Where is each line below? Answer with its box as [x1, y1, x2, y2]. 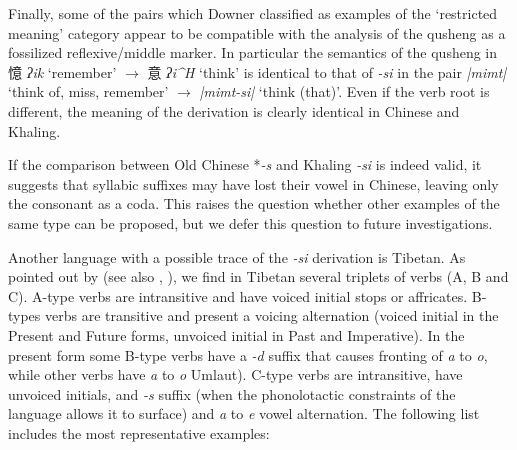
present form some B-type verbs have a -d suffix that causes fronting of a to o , [8, 344, 488, 365]
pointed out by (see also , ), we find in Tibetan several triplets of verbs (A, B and [8, 266, 509, 287]
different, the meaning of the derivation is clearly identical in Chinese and [8, 100, 460, 121]
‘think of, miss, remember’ [8, 81, 169, 102]
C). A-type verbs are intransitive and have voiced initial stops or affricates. [8, 285, 468, 306]
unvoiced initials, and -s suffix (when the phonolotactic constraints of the [8, 383, 456, 404]
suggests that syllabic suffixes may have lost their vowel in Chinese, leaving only [8, 173, 499, 194]
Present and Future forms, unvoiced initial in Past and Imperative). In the [8, 324, 465, 345]
